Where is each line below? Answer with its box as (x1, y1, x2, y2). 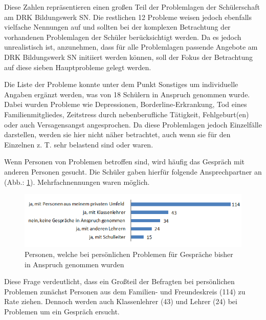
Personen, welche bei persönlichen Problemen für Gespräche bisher (25, 249, 233, 260)
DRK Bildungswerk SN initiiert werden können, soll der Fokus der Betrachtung (4, 51, 253, 62)
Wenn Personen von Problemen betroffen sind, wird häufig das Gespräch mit (4, 156, 245, 167)
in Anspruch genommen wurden (25, 259, 124, 269)
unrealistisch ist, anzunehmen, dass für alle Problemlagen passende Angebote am (4, 41, 258, 52)
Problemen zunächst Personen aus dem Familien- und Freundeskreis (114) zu (4, 286, 246, 296)
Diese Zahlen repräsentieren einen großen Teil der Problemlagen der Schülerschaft (4, 2, 260, 12)
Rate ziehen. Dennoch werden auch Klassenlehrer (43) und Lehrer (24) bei (4, 296, 237, 307)
